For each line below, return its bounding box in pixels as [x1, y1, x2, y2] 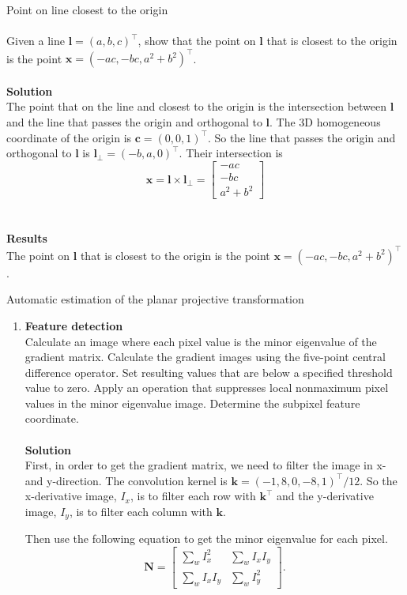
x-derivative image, [24, 488, 117, 504]
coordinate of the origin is [6, 129, 132, 145]
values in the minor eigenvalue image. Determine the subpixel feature [24, 394, 360, 411]
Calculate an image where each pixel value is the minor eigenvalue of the [24, 333, 377, 349]
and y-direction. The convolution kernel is [24, 472, 228, 488]
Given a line [6, 32, 65, 49]
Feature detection [24, 317, 123, 333]
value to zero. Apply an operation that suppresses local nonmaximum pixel [24, 379, 389, 396]
